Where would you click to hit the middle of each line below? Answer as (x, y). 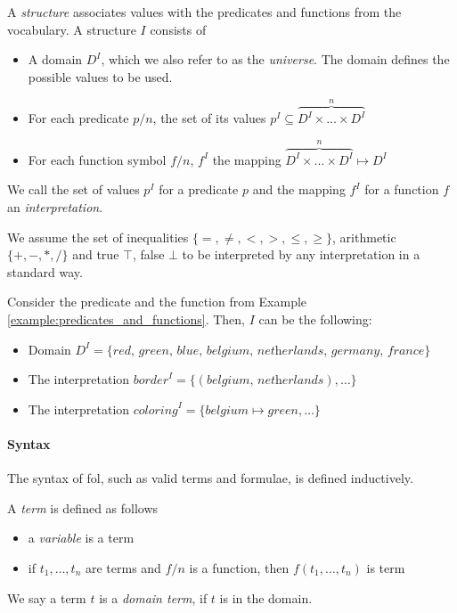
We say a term (47, 597)
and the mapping (299, 189)
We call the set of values (73, 189)
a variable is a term (81, 538)
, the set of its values (209, 118)
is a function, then (239, 567)
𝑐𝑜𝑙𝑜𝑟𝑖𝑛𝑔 (155, 410)
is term (386, 567)
